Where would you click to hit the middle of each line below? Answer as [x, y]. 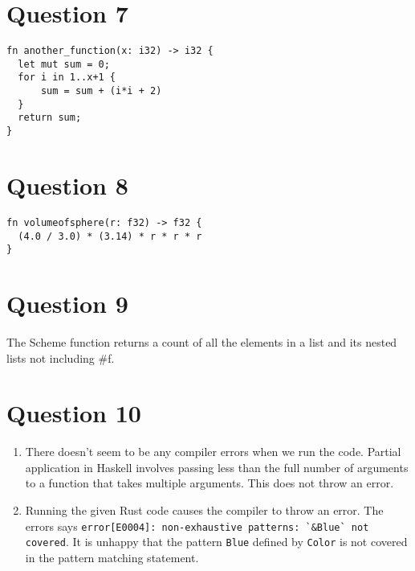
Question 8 [67, 185]
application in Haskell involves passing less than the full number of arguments [217, 467]
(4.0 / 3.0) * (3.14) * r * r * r [110, 236]
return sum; [50, 118]
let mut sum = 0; [64, 64]
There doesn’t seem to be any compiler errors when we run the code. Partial [213, 452]
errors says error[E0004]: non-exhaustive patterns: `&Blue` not [197, 526]
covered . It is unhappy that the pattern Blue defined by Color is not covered [216, 542]
